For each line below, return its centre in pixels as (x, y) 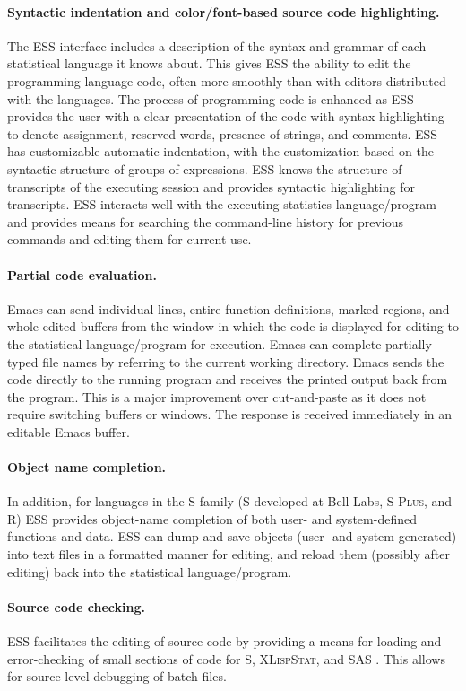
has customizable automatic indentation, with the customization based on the (220, 151)
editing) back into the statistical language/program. (150, 571)
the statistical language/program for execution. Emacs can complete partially (220, 343)
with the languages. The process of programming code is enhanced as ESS (211, 98)
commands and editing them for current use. (129, 239)
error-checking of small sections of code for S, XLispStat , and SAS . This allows (226, 658)
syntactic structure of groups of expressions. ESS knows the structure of (205, 168)
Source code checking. (76, 606)
